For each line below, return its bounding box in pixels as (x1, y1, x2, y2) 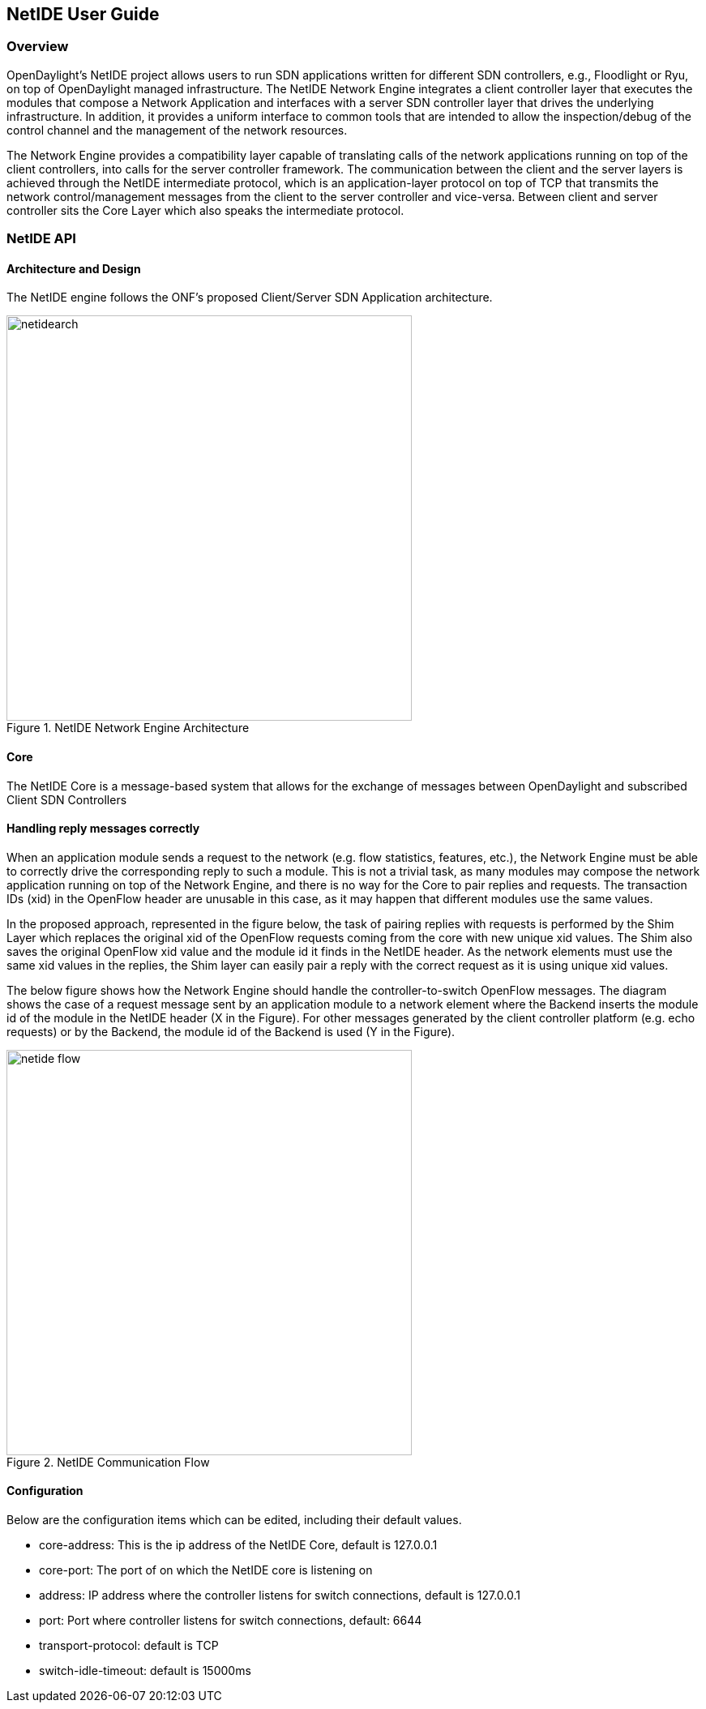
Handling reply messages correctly (6, 821, 200, 836)
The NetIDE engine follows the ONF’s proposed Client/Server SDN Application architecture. (6, 290, 493, 305)
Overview (6, 38, 69, 55)
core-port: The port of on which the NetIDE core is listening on (39, 1563, 373, 1578)
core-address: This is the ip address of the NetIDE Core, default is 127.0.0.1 (39, 1538, 438, 1553)
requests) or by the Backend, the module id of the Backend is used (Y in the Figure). (6, 1024, 456, 1039)
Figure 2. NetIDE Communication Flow (6, 1454, 210, 1469)
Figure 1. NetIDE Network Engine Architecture (6, 721, 250, 735)
